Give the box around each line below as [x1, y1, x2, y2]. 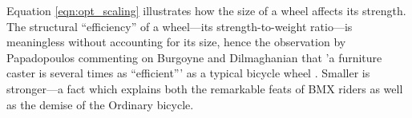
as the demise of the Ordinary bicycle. [6, 96, 194, 112]
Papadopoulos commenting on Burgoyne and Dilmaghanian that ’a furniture [6, 49, 382, 65]
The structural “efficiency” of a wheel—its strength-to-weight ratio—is [6, 18, 353, 34]
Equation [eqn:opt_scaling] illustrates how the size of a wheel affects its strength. [6, 2, 406, 18]
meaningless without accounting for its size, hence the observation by [6, 33, 346, 50]
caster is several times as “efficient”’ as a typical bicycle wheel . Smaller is [6, 65, 370, 81]
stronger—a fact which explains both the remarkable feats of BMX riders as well [6, 80, 403, 96]
